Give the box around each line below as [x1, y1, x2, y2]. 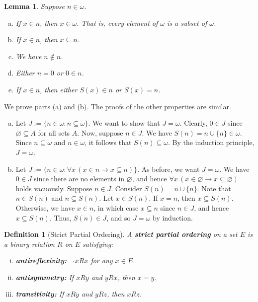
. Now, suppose [77, 127, 123, 138]
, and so [106, 212, 131, 223]
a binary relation [4, 238, 55, 249]
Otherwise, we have [15, 202, 75, 213]
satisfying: [83, 238, 113, 249]
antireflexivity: [15, 255, 67, 266]
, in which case [93, 202, 139, 213]
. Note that [197, 183, 231, 193]
